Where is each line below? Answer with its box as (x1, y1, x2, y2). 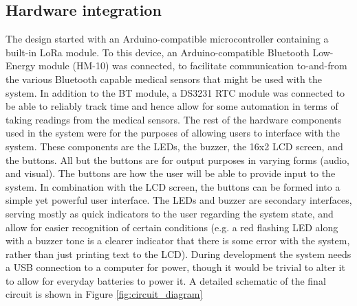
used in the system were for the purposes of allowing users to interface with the (6, 126, 340, 140)
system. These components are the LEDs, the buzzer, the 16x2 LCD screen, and (6, 139, 343, 153)
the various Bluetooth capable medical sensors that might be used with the (6, 71, 322, 86)
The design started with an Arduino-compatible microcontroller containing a (6, 32, 329, 46)
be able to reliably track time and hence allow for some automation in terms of (6, 99, 338, 113)
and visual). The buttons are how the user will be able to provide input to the (6, 166, 336, 180)
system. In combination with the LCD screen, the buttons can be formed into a (6, 179, 340, 193)
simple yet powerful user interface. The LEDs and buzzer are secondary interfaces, (6, 193, 352, 207)
